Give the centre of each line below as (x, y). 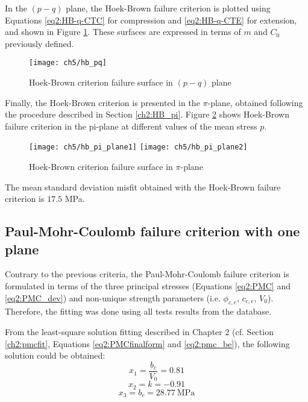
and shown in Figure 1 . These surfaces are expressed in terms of (123, 32)
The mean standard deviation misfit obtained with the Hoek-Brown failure (143, 187)
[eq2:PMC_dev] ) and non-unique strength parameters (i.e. (113, 297)
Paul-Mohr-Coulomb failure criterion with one (152, 231)
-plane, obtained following (255, 102)
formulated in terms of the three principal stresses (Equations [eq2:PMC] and (148, 286)
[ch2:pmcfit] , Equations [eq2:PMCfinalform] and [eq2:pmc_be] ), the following (147, 343)
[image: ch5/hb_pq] (68, 63)
